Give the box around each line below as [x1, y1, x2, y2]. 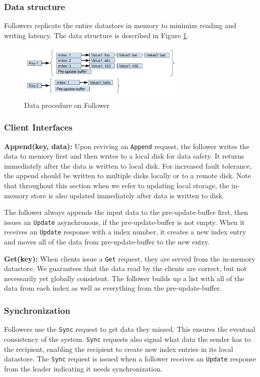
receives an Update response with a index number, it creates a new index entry [4, 226, 246, 237]
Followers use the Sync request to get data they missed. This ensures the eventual [4, 324, 255, 334]
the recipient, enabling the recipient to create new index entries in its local [4, 343, 233, 354]
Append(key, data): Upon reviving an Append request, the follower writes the [4, 141, 249, 151]
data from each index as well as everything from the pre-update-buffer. [4, 283, 222, 293]
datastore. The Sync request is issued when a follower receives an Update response [4, 353, 256, 364]
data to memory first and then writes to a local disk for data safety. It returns [4, 151, 244, 161]
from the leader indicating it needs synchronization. [4, 363, 163, 373]
